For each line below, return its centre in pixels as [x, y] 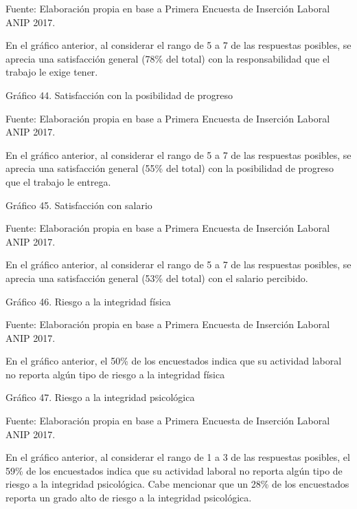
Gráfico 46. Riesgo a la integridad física [88, 301]
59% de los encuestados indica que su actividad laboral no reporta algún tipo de [174, 470]
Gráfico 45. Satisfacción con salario [79, 205]
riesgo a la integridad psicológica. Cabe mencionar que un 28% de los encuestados [177, 484]
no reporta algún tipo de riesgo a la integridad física [115, 374]
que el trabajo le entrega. [58, 181]
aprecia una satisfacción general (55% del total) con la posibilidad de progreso [170, 168]
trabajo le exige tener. [52, 72]
